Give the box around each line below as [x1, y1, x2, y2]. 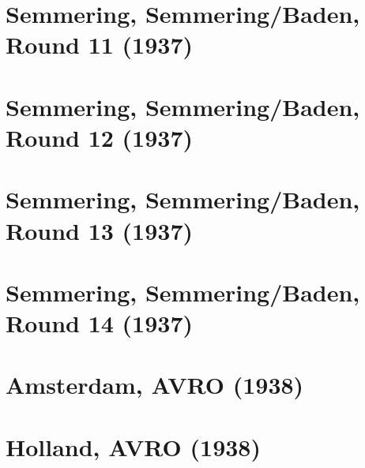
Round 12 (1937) [6, 121, 194, 153]
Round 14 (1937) [6, 307, 194, 339]
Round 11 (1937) [6, 28, 194, 61]
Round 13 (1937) [6, 214, 194, 246]
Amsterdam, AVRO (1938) [6, 369, 304, 401]
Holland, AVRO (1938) [6, 430, 261, 462]
